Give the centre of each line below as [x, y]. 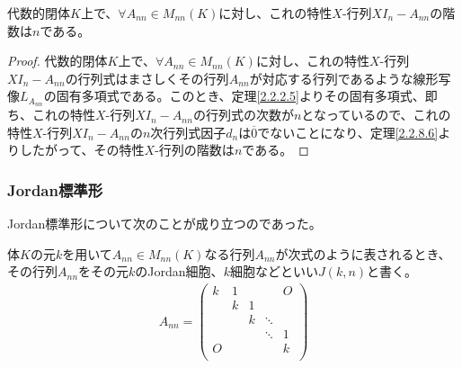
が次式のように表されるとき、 [363, 253]
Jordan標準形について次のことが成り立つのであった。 [164, 224]
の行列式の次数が [243, 115]
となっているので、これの [376, 115]
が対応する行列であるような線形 [344, 78]
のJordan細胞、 [179, 271]
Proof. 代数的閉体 [58, 61]
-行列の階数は [195, 150]
